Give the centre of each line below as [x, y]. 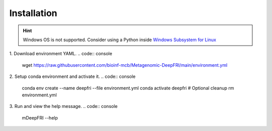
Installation [33, 13]
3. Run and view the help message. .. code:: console [63, 106]
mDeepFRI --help [40, 117]
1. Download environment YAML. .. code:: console [61, 54]
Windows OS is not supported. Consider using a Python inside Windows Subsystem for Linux [120, 40]
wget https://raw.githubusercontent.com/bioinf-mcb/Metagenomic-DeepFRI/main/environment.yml [125, 65]
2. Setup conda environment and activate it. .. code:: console [73, 77]
